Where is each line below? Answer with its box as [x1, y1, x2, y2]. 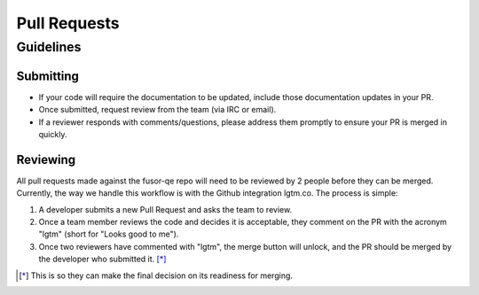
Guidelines [16, 39, 82, 55]
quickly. [38, 128, 67, 139]
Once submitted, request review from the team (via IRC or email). [38, 105, 277, 115]
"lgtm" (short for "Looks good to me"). [38, 229, 179, 239]
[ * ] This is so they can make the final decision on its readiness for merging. [19, 270, 293, 281]
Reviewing [16, 151, 76, 167]
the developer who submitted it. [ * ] [38, 253, 167, 265]
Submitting [16, 68, 80, 83]
